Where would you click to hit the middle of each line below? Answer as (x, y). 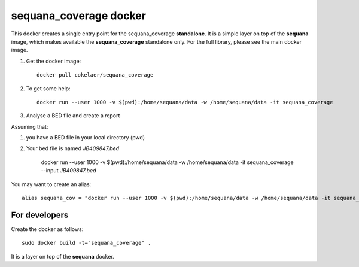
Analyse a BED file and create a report (73, 116)
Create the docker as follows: (47, 229)
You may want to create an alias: (51, 184)
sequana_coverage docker (79, 16)
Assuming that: (30, 126)
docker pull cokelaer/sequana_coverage (95, 75)
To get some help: (48, 88)
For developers (40, 215)
